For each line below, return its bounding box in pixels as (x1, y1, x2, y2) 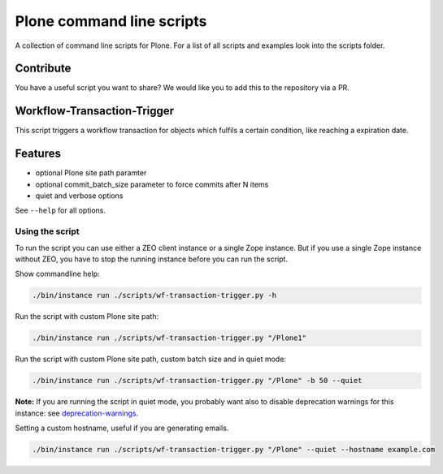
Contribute (15, 62, 72, 75)
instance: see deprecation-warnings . (15, 408, 138, 418)
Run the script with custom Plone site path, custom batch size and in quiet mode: (15, 354, 286, 364)
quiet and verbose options (35, 191, 124, 200)
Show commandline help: (15, 269, 101, 279)
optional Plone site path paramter (35, 168, 147, 178)
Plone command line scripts (15, 12, 207, 30)
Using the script (15, 226, 80, 237)
